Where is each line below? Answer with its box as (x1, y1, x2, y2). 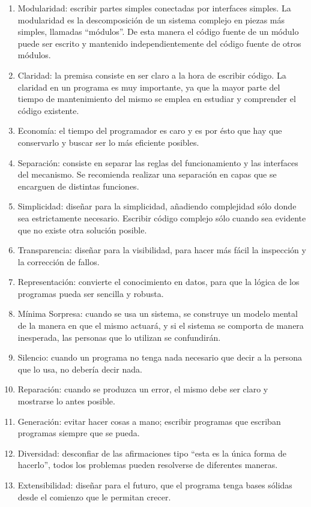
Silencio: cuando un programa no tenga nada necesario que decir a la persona (17, 351, 303, 364)
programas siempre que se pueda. (17, 427, 140, 439)
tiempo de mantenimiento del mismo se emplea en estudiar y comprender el (17, 92, 296, 105)
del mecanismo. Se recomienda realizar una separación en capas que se (17, 168, 277, 181)
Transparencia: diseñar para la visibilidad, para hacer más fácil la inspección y (17, 244, 306, 256)
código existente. (17, 104, 79, 116)
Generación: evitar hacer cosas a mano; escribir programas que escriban (17, 415, 281, 427)
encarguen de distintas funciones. (17, 179, 139, 192)
